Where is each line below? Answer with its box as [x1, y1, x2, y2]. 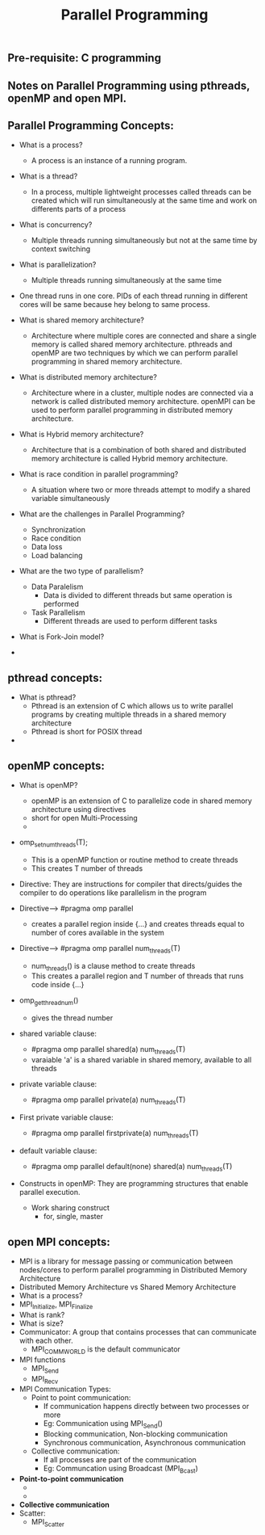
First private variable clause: [19, 1112, 114, 1122]
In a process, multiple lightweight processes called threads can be [31, 187, 251, 197]
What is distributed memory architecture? [19, 372, 158, 382]
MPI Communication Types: [19, 1384, 111, 1394]
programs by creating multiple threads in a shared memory [31, 709, 227, 720]
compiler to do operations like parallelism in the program [19, 887, 207, 898]
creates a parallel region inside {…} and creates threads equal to [31, 919, 245, 928]
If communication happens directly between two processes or [43, 1402, 250, 1411]
